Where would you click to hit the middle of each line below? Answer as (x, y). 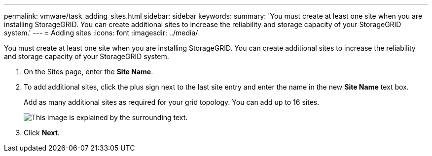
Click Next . (42, 133)
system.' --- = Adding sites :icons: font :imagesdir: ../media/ (101, 33)
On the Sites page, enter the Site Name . (89, 72)
